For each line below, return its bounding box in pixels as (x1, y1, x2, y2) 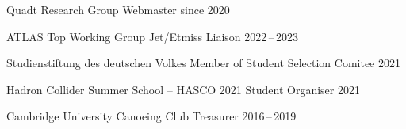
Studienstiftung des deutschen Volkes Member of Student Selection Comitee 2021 (6, 55, 400, 71)
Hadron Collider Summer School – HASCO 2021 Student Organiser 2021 (6, 81, 360, 97)
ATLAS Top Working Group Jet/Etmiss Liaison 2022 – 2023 (6, 28, 298, 44)
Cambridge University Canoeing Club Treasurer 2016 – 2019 (6, 108, 297, 124)
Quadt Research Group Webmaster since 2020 (6, 2, 230, 17)
